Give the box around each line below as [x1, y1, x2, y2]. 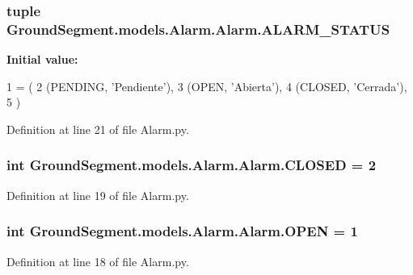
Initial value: [6, 51, 78, 68]
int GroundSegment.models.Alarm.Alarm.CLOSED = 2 [6, 155, 377, 175]
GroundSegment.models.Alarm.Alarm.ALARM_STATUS [6, 19, 390, 39]
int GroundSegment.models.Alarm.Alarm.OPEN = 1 [6, 221, 358, 241]
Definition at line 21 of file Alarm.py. [6, 120, 189, 137]
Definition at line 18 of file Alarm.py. [6, 252, 189, 269]
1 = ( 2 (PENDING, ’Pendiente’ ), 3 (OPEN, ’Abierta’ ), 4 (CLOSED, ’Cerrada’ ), [6, 77, 407, 94]
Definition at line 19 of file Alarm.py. [6, 186, 189, 203]
